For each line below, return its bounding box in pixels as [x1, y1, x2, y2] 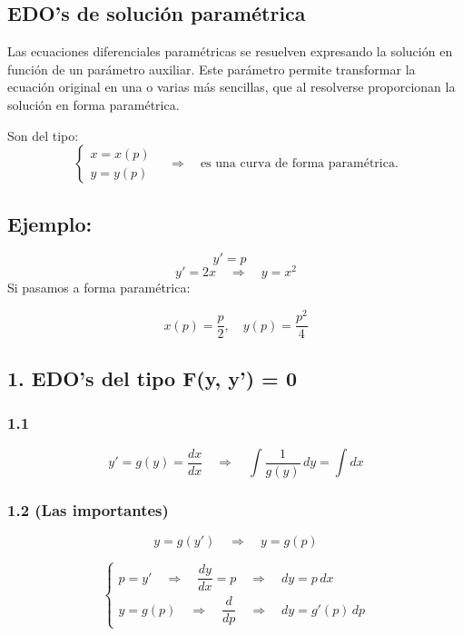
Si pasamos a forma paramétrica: [7, 278, 191, 297]
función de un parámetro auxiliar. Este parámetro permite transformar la [7, 59, 416, 78]
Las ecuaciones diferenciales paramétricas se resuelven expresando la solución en [7, 42, 453, 61]
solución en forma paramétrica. [7, 94, 180, 114]
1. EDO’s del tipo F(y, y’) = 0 [7, 363, 297, 392]
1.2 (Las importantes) [7, 498, 169, 521]
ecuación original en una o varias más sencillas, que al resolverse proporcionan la [7, 77, 456, 96]
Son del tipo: [7, 125, 79, 144]
